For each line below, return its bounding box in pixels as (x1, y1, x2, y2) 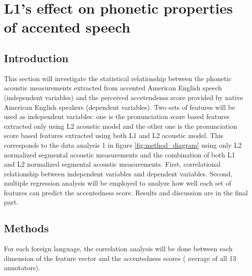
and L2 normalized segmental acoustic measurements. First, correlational (4, 159, 220, 169)
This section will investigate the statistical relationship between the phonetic (4, 73, 232, 83)
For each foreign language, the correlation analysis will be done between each (4, 243, 233, 254)
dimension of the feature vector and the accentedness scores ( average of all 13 (4, 253, 236, 263)
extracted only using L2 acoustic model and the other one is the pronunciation (4, 121, 237, 131)
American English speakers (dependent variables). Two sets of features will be (4, 102, 235, 112)
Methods (4, 221, 49, 236)
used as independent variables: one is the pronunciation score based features (4, 111, 230, 121)
